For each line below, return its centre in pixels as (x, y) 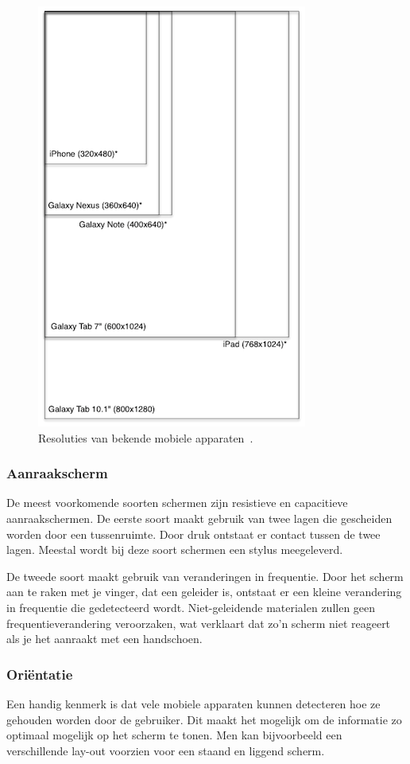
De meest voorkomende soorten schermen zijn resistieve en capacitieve (177, 503)
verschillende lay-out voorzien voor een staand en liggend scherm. (166, 750)
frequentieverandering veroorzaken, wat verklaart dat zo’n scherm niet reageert (199, 623)
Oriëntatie (40, 674)
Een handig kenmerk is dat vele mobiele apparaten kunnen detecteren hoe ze (193, 703)
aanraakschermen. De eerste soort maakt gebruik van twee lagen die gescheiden (199, 518)
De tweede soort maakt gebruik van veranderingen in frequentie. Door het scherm (205, 576)
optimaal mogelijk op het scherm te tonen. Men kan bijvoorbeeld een (174, 735)
